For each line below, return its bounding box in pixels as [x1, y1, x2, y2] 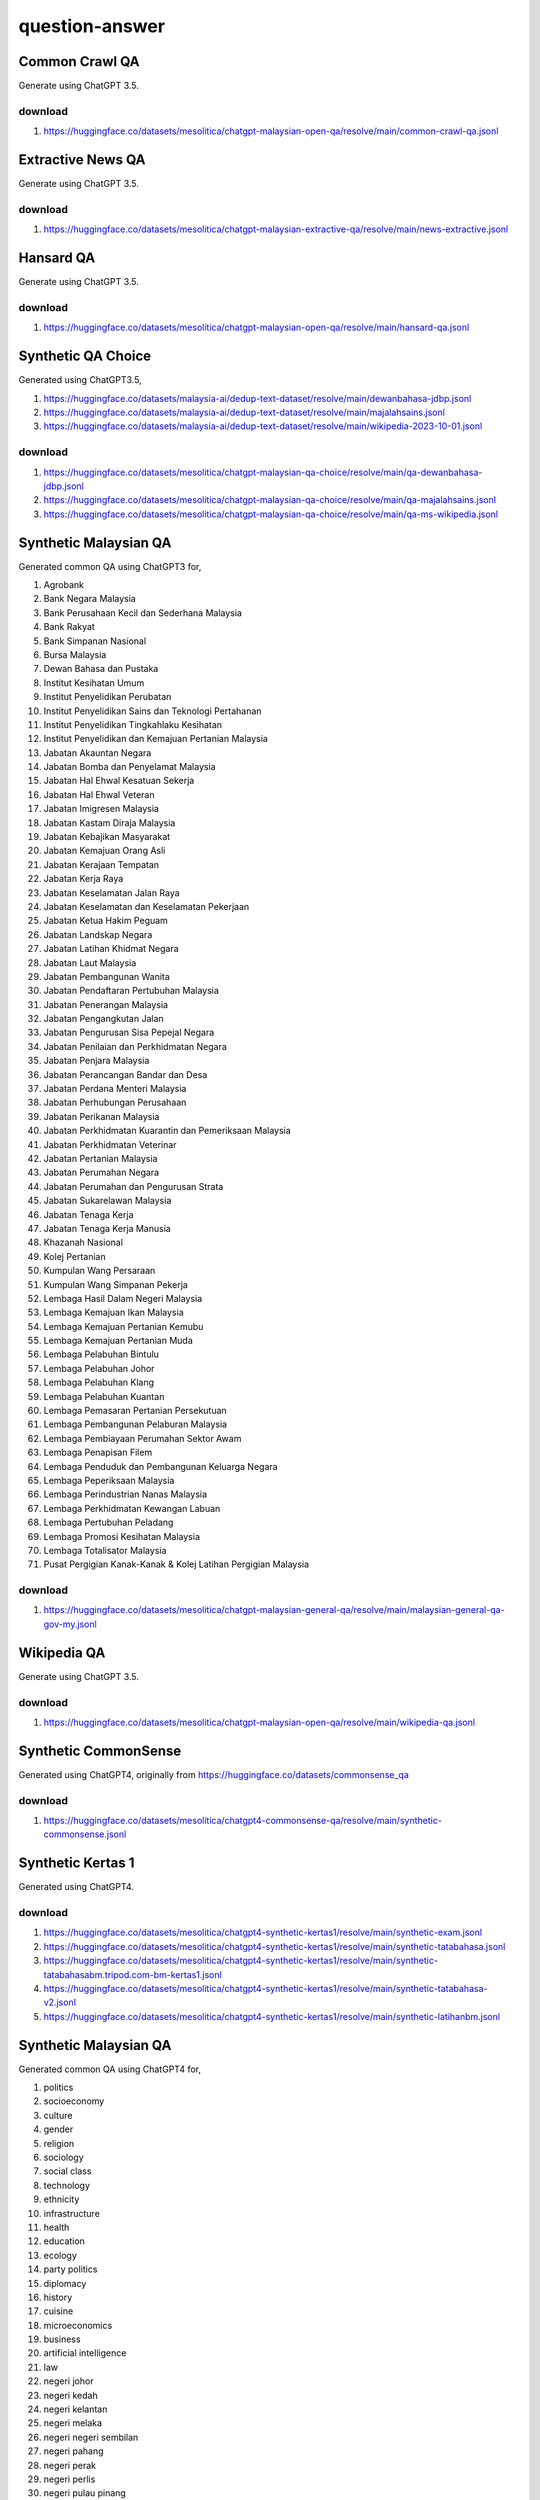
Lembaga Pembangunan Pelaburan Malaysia [43, 1418, 228, 1430]
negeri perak [43, 2459, 97, 2471]
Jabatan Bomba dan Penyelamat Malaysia [43, 761, 216, 773]
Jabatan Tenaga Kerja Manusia [43, 1222, 172, 1234]
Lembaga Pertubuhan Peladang [43, 1516, 174, 1529]
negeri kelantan [43, 2403, 108, 2415]
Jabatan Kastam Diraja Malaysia [43, 816, 176, 829]
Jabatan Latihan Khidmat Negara [43, 943, 179, 955]
